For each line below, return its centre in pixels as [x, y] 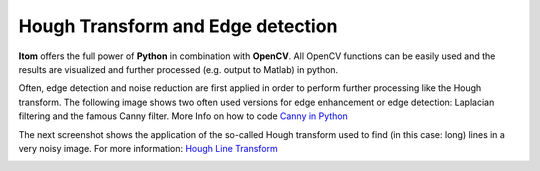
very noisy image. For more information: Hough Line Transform [148, 148]
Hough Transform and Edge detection [178, 26]
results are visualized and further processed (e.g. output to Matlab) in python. [178, 69]
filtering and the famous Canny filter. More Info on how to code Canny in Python [183, 116]
